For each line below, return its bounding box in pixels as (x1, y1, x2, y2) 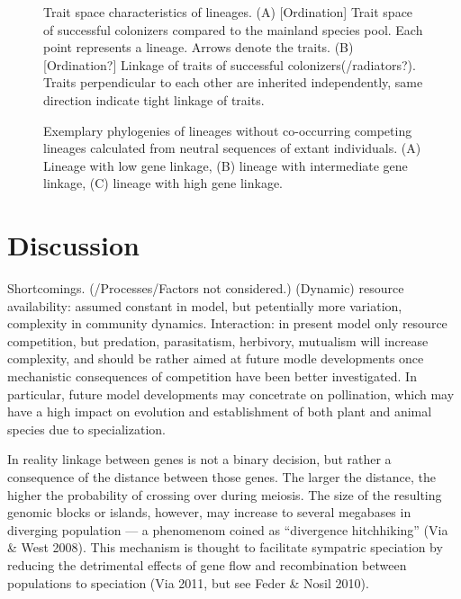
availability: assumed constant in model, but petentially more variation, (7, 296, 402, 315)
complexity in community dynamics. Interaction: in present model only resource (7, 314, 447, 333)
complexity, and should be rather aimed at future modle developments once (7, 349, 424, 368)
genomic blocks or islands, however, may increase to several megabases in (7, 503, 411, 522)
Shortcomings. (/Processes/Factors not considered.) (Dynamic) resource (7, 279, 404, 298)
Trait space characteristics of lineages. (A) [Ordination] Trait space (43, 3, 413, 21)
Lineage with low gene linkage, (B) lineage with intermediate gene (43, 156, 408, 174)
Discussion (7, 227, 140, 264)
